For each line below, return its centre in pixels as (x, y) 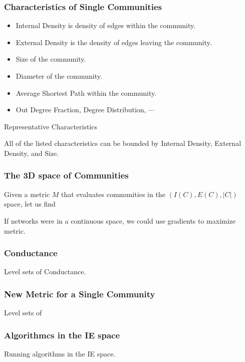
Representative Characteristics (51, 126)
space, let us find (30, 204)
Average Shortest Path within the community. (86, 93)
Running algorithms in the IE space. (60, 353)
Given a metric (27, 194)
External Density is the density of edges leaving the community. (114, 42)
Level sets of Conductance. (45, 271)
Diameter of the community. (59, 76)
